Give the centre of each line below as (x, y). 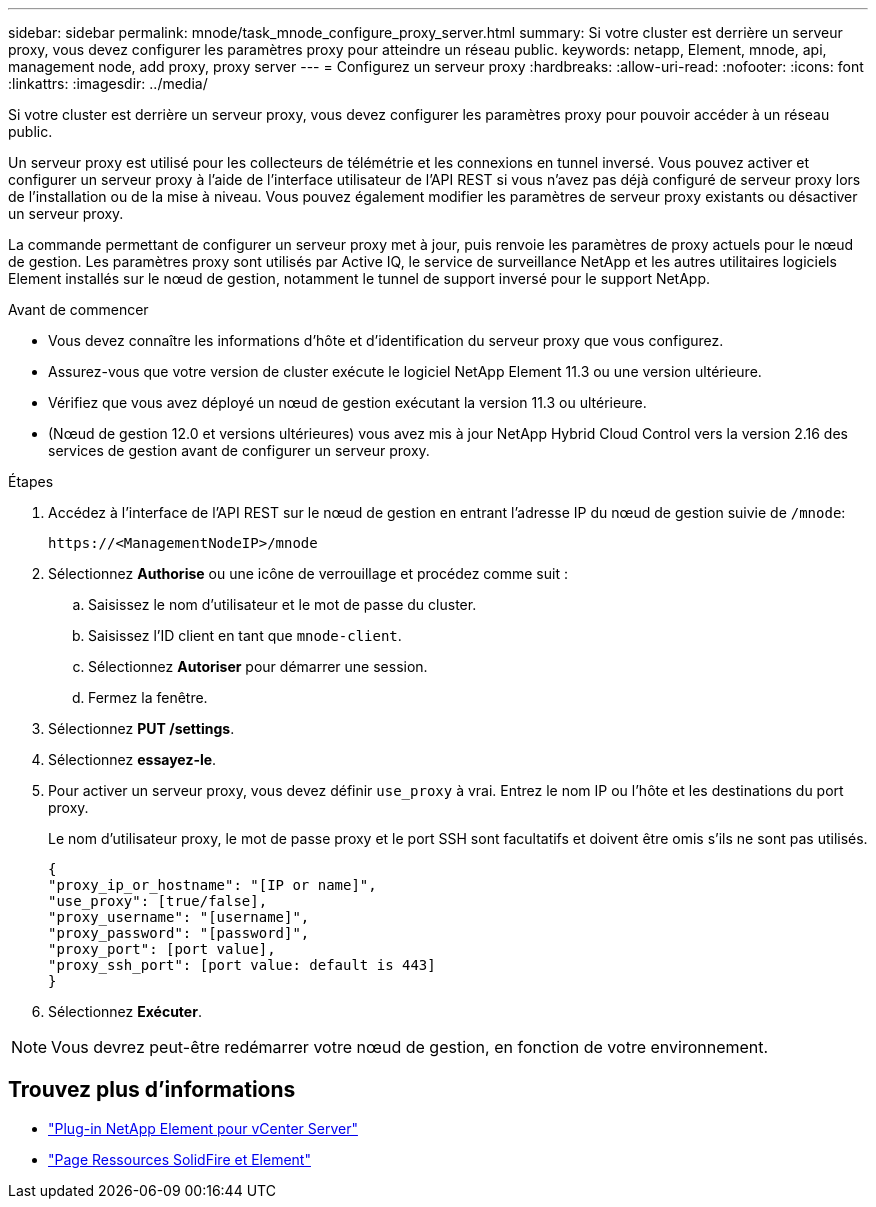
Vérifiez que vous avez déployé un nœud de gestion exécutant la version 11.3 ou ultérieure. (347, 402)
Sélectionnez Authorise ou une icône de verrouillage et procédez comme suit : (308, 573)
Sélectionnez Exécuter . (125, 1011)
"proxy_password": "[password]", (179, 933)
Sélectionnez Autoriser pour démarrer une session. (258, 666)
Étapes (31, 481)
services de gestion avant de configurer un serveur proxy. (239, 450)
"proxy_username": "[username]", (179, 917)
